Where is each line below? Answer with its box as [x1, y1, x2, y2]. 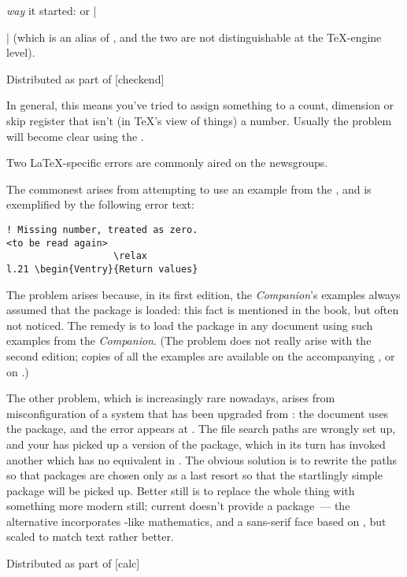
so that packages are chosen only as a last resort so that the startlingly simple [6, 467, 383, 483]
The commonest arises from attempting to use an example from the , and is [6, 180, 372, 197]
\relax [113, 250, 147, 262]
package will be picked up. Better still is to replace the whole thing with [6, 482, 355, 498]
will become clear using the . [6, 128, 144, 144]
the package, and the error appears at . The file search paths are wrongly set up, [6, 420, 396, 437]
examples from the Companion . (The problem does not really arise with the [6, 332, 372, 349]
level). [6, 44, 35, 61]
